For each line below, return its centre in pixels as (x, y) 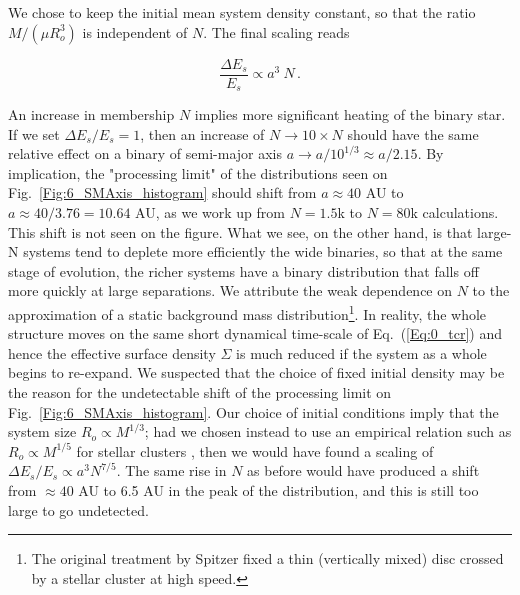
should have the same (413, 133)
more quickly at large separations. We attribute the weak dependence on (230, 290)
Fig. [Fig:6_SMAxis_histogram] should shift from (162, 192)
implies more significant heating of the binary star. (350, 114)
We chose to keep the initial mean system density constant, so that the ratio (242, 12)
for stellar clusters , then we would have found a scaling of (255, 450)
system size (42, 431)
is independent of (135, 31)
